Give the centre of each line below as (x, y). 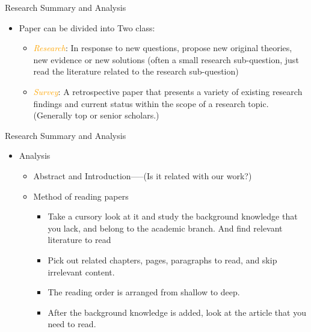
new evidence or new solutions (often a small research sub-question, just (166, 59)
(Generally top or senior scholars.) (96, 115)
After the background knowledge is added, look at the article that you (177, 312)
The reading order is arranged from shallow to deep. (144, 292)
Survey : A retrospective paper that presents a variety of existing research (168, 91)
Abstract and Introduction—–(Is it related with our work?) (143, 175)
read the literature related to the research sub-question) (136, 71)
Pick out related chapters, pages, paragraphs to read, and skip (162, 260)
